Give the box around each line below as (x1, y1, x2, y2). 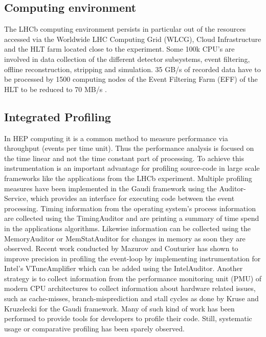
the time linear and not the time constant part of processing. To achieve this (4, 152, 245, 163)
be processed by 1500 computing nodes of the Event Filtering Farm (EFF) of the (4, 74, 258, 84)
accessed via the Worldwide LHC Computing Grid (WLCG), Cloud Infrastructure (4, 33, 261, 44)
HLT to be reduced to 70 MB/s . (4, 83, 107, 94)
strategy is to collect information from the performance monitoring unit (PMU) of (4, 273, 262, 283)
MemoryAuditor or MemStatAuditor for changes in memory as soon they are (4, 233, 246, 243)
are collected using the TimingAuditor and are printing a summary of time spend (4, 213, 259, 223)
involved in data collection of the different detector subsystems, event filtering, (4, 53, 250, 64)
